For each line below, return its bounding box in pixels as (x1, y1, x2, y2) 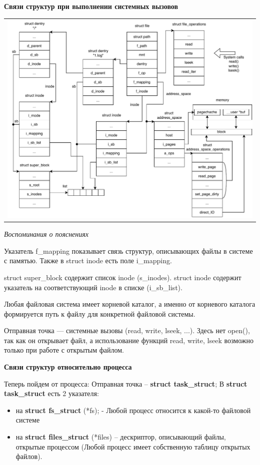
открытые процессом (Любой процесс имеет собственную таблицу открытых (15, 441, 250, 452)
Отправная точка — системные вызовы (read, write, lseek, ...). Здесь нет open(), (4, 325, 250, 336)
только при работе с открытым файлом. (4, 345, 124, 355)
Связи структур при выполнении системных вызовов (4, 1, 178, 11)
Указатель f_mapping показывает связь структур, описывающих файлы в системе (4, 245, 253, 256)
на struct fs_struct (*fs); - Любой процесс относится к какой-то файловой (15, 405, 251, 415)
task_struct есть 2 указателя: (4, 388, 99, 399)
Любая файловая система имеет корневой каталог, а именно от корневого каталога (4, 299, 255, 309)
